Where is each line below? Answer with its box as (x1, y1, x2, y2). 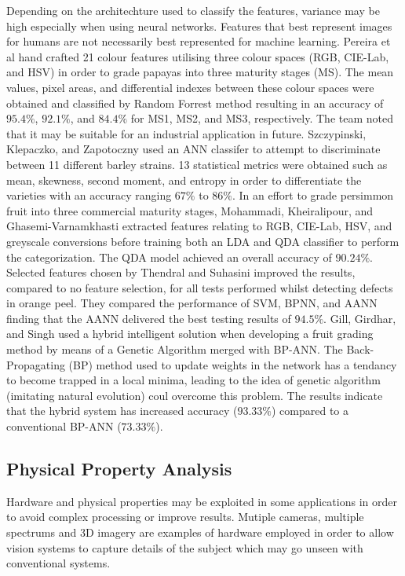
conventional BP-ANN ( (6, 418, 122, 435)
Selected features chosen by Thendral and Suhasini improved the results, (6, 264, 356, 281)
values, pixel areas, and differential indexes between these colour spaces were (6, 79, 374, 95)
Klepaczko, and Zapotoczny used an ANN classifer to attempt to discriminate (6, 141, 381, 157)
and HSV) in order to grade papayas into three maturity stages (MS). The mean (6, 64, 394, 80)
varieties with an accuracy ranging (6, 187, 172, 204)
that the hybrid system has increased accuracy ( (6, 402, 238, 419)
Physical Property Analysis (6, 457, 232, 481)
